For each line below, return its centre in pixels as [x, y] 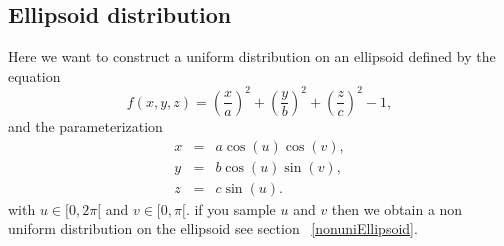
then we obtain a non [397, 208]
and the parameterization [85, 125]
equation [34, 75]
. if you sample [230, 208]
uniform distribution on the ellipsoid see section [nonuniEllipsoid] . [213, 228]
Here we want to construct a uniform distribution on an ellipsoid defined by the [252, 56]
